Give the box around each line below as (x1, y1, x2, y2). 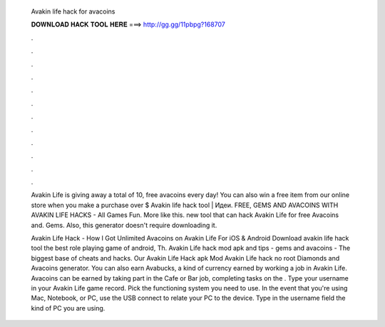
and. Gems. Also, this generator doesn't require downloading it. (31, 221, 217, 229)
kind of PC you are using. (31, 303, 106, 312)
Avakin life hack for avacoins (31, 7, 115, 16)
